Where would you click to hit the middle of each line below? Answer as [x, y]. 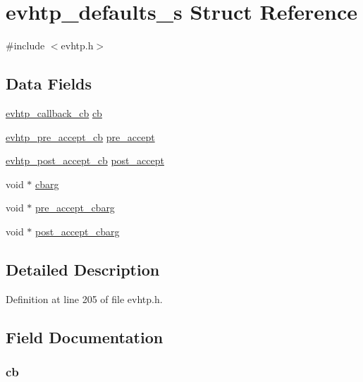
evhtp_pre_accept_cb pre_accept [80, 136]
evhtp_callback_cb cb [54, 112]
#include [25, 45]
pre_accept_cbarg [75, 208]
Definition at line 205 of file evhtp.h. [84, 298]
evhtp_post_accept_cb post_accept [85, 160]
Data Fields [49, 84]
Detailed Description [83, 269]
